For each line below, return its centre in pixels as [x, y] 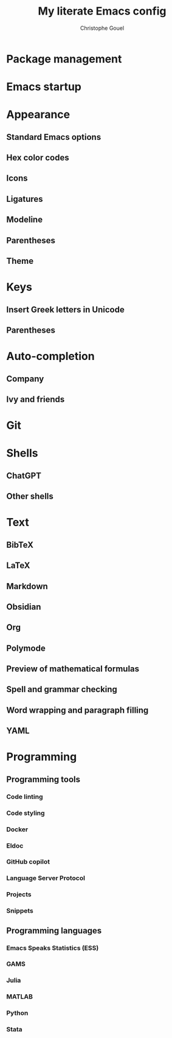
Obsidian [24, 607]
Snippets [20, 911]
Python [17, 1013]
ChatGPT [24, 476]
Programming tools [43, 779]
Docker [17, 829]
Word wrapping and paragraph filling [77, 710]
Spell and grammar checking [62, 689]
